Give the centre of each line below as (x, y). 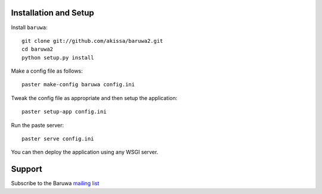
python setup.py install (58, 57)
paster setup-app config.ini (64, 112)
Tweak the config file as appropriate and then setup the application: (94, 98)
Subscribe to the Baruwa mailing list (55, 183)
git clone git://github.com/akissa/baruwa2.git (92, 41)
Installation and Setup (53, 13)
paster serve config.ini (58, 139)
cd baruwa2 (38, 49)
